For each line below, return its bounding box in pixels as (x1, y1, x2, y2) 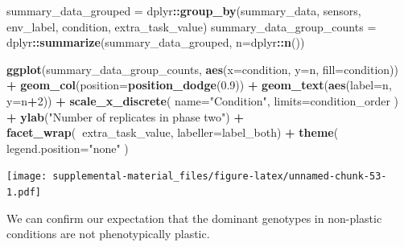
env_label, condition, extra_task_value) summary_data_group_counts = (6, 18, 377, 35)
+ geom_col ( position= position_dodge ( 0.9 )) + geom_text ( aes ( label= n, (6, 76, 392, 93)
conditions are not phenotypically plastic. (6, 225, 210, 242)
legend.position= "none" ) (6, 139, 129, 156)
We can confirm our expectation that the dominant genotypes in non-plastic (6, 209, 382, 226)
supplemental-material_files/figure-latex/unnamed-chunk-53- (52, 171, 387, 183)
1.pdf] (6, 187, 41, 198)
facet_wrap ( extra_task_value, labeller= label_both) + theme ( (6, 124, 339, 141)
